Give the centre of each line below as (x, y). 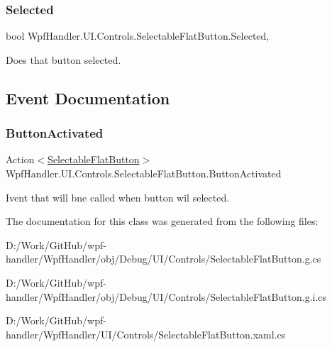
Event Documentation (88, 98)
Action (20, 159)
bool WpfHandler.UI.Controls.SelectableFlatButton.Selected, (138, 36)
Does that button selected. (63, 59)
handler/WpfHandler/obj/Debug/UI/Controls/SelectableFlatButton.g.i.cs (166, 296)
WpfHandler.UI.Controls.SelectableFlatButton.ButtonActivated (144, 173)
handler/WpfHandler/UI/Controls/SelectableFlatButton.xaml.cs (146, 334)
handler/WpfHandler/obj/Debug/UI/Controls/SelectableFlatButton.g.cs (164, 259)
